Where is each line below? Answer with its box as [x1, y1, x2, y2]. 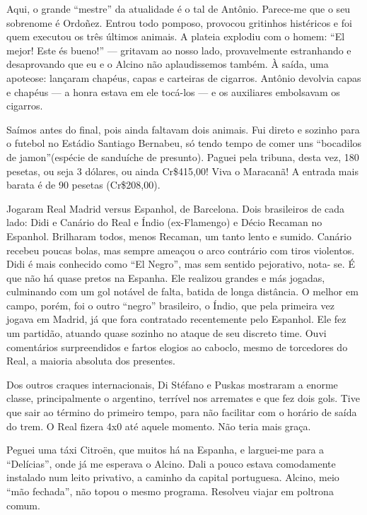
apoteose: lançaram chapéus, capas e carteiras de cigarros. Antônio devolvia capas [6, 70, 361, 85]
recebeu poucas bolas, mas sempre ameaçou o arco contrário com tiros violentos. [6, 242, 355, 257]
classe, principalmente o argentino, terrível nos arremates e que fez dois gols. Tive [6, 391, 360, 406]
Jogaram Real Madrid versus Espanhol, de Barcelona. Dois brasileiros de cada [6, 201, 345, 215]
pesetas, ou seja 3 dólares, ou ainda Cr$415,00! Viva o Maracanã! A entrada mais [6, 163, 359, 178]
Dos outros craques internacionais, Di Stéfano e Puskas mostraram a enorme [6, 377, 338, 391]
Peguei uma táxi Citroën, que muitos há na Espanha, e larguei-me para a [6, 442, 325, 457]
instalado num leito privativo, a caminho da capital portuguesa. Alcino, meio [6, 470, 339, 485]
